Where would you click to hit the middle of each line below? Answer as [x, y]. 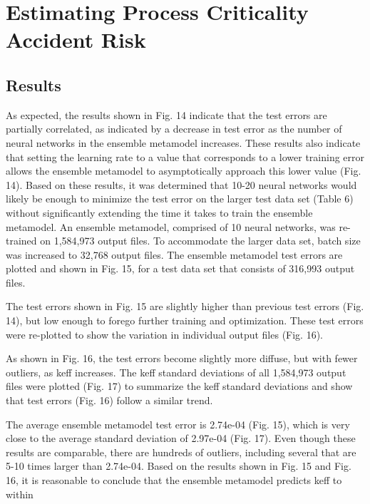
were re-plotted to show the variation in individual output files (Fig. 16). [165, 334]
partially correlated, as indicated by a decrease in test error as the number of [174, 129]
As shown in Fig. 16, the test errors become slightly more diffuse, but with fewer [182, 358]
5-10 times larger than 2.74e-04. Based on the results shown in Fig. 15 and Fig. [179, 466]
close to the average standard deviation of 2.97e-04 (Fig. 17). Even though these [181, 438]
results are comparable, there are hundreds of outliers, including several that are [181, 452]
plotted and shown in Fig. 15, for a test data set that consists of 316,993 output [180, 268]
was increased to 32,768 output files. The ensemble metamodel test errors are [174, 254]
